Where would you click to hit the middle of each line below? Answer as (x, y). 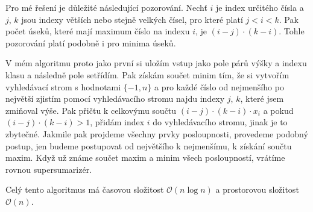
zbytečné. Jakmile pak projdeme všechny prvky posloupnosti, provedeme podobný (157, 133)
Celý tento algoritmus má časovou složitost (85, 189)
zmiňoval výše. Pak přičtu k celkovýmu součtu (91, 110)
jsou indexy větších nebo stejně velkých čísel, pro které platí (132, 19)
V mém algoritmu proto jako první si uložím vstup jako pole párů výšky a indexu (156, 63)
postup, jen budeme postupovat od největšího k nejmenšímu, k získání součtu (149, 145)
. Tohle (292, 31)
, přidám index (117, 122)
